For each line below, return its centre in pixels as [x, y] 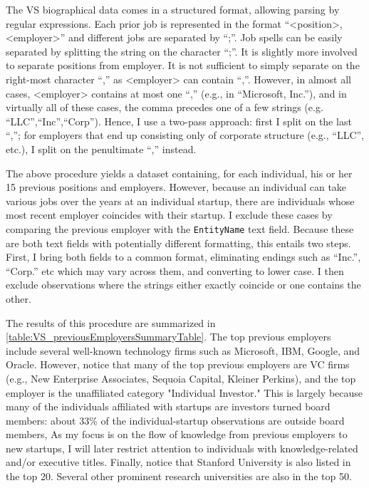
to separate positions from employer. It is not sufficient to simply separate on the [183, 65]
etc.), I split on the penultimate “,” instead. [101, 149]
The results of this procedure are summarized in [111, 322]
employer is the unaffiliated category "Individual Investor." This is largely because [184, 392]
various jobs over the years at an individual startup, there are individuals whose [180, 201]
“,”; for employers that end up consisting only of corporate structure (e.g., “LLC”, [185, 135]
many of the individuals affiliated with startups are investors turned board [168, 406]
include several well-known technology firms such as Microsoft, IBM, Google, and [183, 350]
